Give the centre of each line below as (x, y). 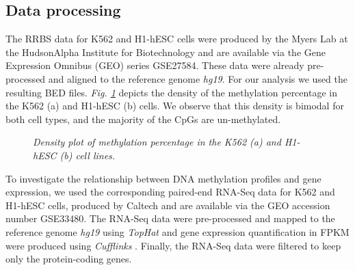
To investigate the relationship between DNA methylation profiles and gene (163, 178)
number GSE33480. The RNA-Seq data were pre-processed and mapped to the (170, 218)
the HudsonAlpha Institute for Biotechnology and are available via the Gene (166, 52)
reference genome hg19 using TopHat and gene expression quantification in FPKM (177, 231)
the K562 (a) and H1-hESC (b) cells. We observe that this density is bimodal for (175, 106)
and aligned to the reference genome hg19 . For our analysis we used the (198, 78)
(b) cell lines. (88, 155)
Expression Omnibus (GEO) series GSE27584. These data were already (155, 65)
